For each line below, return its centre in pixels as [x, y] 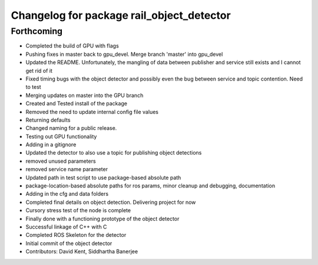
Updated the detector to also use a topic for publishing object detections [114, 153]
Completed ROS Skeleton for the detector [76, 235]
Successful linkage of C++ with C [66, 227]
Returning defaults [48, 120]
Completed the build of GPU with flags [72, 46]
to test [33, 87]
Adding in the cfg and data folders [67, 194]
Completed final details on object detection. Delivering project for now [111, 202]
